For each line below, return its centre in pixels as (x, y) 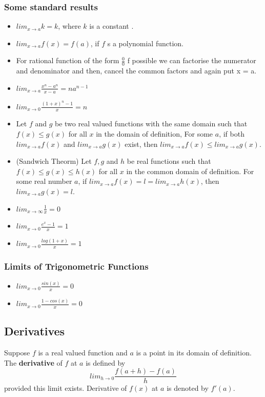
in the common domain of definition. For (190, 171)
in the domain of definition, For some (155, 133)
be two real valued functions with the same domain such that (151, 124)
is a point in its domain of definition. (194, 353)
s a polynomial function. (145, 43)
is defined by (106, 362)
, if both (232, 133)
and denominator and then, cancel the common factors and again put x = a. (136, 71)
